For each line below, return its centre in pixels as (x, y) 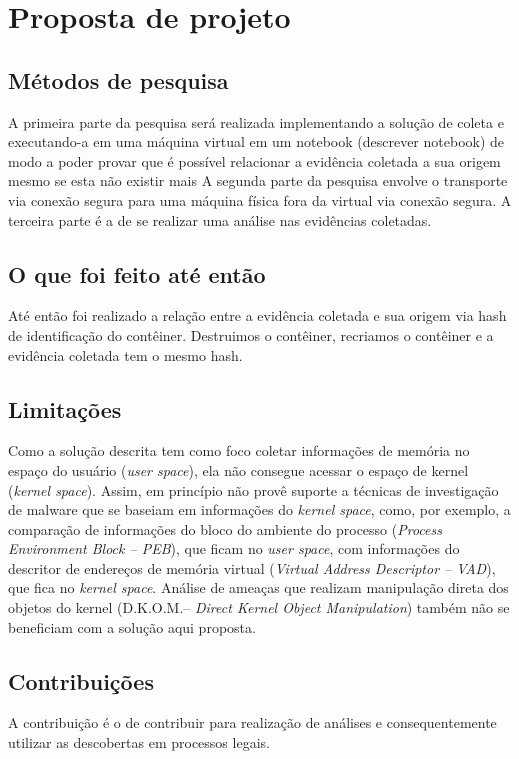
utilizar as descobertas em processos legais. (139, 742)
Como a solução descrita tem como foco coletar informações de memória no (239, 450)
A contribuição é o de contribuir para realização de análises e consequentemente (252, 722)
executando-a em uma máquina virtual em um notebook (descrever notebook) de (256, 141)
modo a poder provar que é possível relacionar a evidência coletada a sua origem (254, 160)
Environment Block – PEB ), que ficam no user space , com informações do (234, 548)
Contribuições (81, 680)
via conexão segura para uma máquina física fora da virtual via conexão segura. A (260, 199)
